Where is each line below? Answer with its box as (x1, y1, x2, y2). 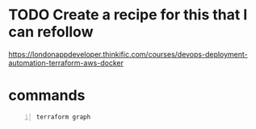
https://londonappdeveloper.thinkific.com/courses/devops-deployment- (8, 49, 248, 59)
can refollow (8, 23, 94, 41)
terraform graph (36, 113, 91, 121)
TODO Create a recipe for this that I (8, 6, 248, 24)
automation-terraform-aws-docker (8, 58, 124, 68)
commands (8, 86, 86, 105)
